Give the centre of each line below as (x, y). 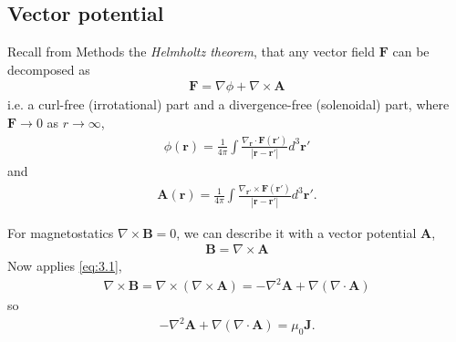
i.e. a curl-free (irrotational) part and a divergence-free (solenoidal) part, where (228, 104)
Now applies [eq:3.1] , (65, 266)
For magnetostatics (61, 232)
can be (411, 52)
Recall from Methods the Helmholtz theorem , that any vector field (192, 52)
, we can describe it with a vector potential (296, 232)
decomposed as (49, 69)
